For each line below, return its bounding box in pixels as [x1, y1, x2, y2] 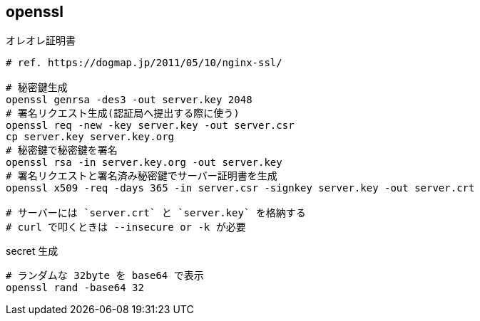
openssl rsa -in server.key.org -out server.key [6, 157, 282, 169]
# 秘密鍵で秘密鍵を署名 [6, 144, 118, 157]
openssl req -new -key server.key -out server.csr [6, 120, 295, 132]
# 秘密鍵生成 [6, 82, 68, 94]
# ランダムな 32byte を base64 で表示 [6, 270, 204, 282]
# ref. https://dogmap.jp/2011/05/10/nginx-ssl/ [6, 57, 282, 69]
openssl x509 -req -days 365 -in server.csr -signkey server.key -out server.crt [6, 182, 475, 194]
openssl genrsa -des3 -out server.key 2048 [6, 94, 252, 106]
